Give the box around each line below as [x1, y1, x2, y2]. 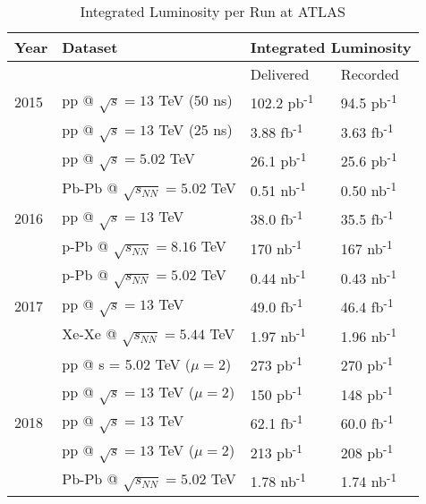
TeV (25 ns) [158, 118, 233, 140]
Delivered [250, 64, 310, 84]
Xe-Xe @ [62, 322, 117, 344]
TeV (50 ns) [158, 90, 233, 110]
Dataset [62, 37, 118, 57]
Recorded [340, 64, 400, 84]
